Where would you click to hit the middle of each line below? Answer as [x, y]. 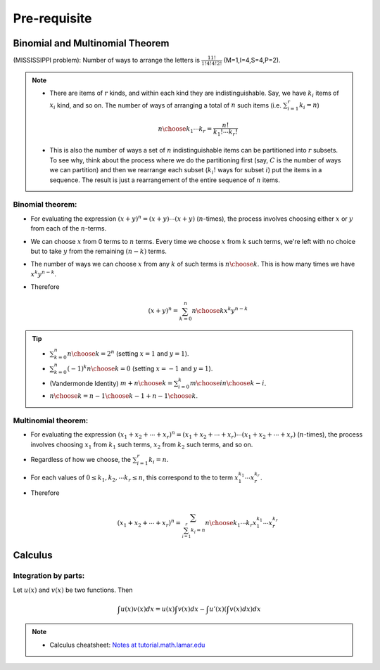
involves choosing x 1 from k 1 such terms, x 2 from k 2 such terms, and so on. [142, 445]
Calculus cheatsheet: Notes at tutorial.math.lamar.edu [127, 645]
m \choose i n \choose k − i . [228, 383]
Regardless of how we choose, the [81, 459]
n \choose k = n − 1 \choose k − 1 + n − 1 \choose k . [124, 396]
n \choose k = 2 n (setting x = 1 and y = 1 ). [128, 353]
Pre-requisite [52, 18]
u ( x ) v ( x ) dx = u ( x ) [148, 609]
